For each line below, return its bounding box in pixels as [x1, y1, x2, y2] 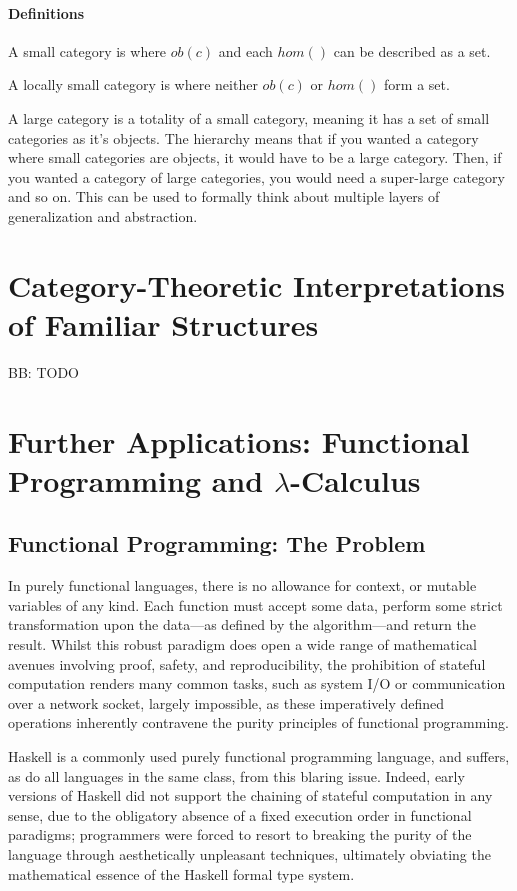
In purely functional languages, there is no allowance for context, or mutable [8, 575, 477, 596]
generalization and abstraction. [8, 205, 198, 226]
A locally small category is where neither [8, 74, 258, 95]
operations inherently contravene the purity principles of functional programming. [8, 712, 510, 733]
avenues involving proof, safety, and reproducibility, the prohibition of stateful [8, 653, 486, 674]
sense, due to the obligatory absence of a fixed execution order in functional [8, 804, 472, 825]
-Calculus [290, 459, 421, 500]
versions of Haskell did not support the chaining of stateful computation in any [8, 785, 493, 806]
